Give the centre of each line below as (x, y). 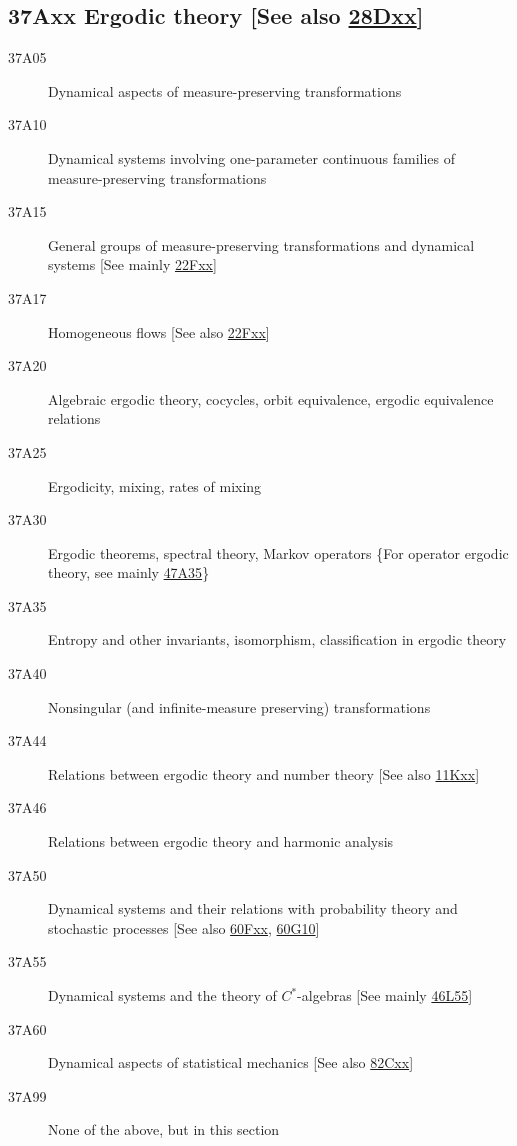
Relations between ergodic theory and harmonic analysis (221, 841)
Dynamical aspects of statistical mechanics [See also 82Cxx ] (231, 1062)
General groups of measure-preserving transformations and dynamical (261, 244)
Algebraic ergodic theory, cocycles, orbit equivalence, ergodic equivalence (271, 398)
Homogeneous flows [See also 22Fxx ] (159, 331)
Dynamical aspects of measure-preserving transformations (225, 90)
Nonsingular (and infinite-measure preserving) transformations (239, 706)
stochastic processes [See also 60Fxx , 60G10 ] (184, 927)
